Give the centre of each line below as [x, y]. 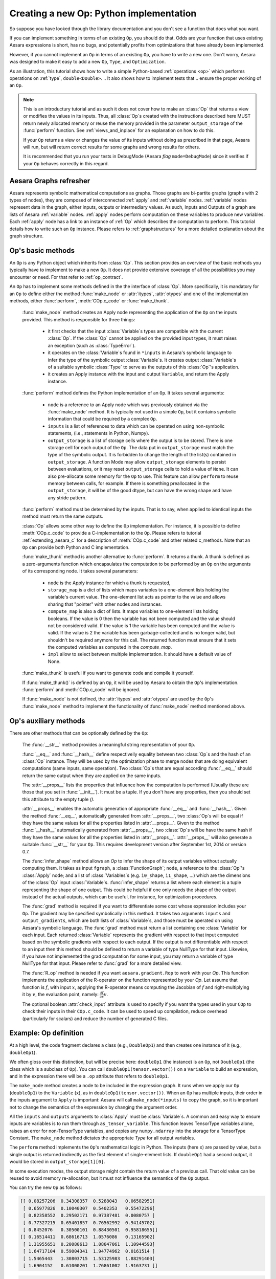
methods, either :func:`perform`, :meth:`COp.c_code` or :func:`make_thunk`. [89, 301]
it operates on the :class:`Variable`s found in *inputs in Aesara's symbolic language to [140, 352]
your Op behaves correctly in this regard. [66, 163]
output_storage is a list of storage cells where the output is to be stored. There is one [140, 440]
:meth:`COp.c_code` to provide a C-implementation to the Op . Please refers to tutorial [112, 533]
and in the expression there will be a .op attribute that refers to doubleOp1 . [89, 1076]
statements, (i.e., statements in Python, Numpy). [99, 433]
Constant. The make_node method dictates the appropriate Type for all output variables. [102, 1138]
